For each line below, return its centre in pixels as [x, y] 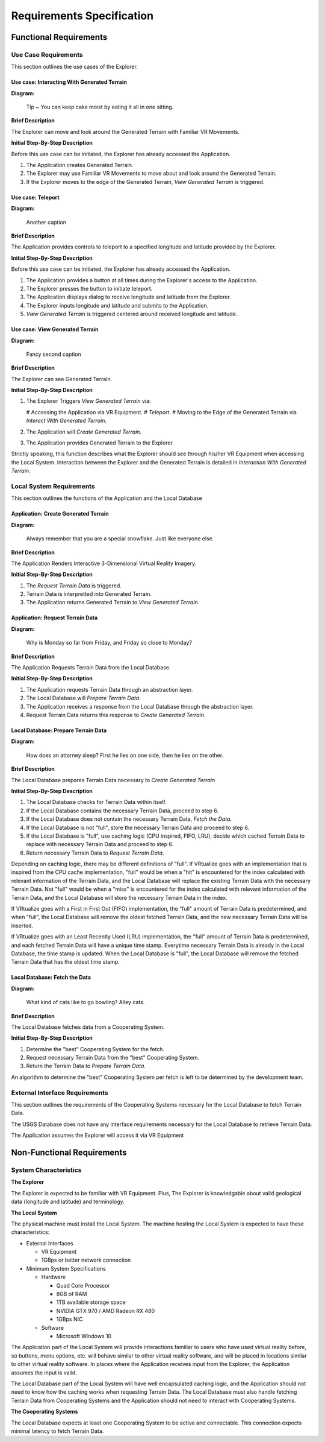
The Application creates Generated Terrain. [80, 165]
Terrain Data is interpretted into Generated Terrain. [89, 594]
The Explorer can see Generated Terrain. [62, 379]
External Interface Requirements [60, 1093]
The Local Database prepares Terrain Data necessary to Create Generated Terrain [113, 780]
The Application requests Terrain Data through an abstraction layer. [110, 689]
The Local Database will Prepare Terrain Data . [83, 698]
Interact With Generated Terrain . [67, 421]
